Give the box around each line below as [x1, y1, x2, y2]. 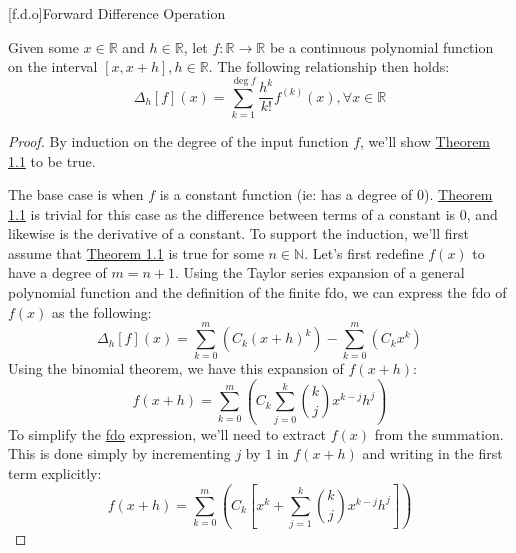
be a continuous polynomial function [269, 36, 494, 57]
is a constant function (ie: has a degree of [159, 184, 413, 205]
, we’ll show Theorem [360, 130, 491, 151]
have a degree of [8, 262, 107, 283]
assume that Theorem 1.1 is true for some [8, 242, 264, 263]
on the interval [8, 56, 98, 77]
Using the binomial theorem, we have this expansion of [8, 358, 344, 379]
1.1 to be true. [8, 150, 96, 171]
